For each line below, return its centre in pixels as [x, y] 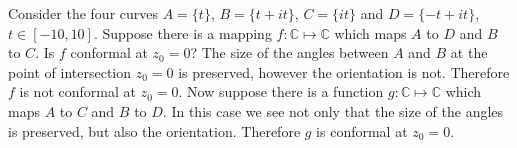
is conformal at [362, 130]
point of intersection [70, 71]
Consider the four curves [83, 13]
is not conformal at [77, 91]
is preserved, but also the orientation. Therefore [154, 130]
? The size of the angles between [289, 52]
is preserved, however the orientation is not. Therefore [344, 71]
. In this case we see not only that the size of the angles [333, 110]
